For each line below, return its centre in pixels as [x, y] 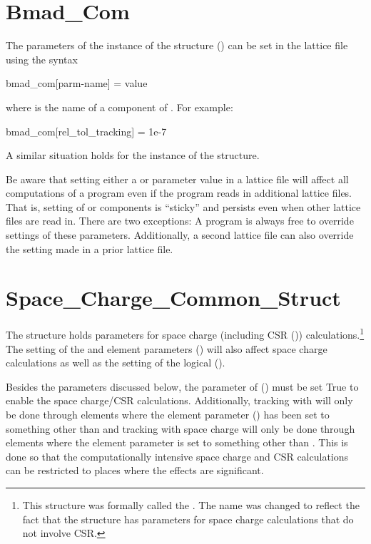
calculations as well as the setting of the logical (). [116, 363]
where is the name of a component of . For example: [120, 107]
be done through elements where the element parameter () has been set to [168, 414]
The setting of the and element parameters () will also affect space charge [167, 348]
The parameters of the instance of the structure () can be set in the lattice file [177, 45]
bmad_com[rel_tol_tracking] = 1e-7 [86, 131]
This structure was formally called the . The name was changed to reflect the [191, 504]
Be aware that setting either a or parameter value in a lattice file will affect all [177, 179]
